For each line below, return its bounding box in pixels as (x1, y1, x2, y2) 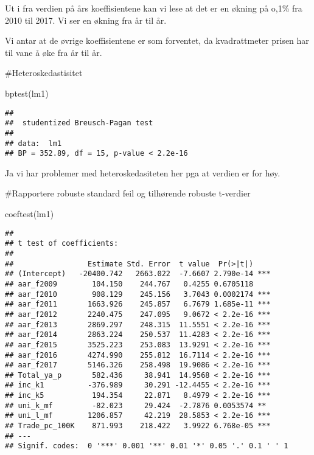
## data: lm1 (5, 139, 62, 148)
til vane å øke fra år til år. (5, 46, 102, 58)
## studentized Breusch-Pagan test (5, 119, 153, 128)
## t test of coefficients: (5, 239, 119, 248)
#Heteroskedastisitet (5, 66, 83, 79)
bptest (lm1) (5, 86, 49, 99)
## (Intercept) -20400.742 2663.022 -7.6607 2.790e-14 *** (5, 269, 271, 279)
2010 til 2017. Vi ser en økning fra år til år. (5, 13, 167, 26)
